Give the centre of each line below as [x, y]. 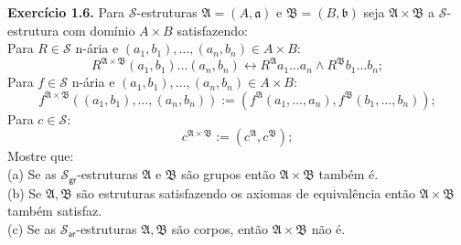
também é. [348, 174]
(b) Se [25, 192]
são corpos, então [220, 228]
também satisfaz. [55, 211]
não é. [328, 228]
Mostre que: [41, 156]
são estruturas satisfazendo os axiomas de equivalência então [246, 192]
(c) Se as [32, 228]
